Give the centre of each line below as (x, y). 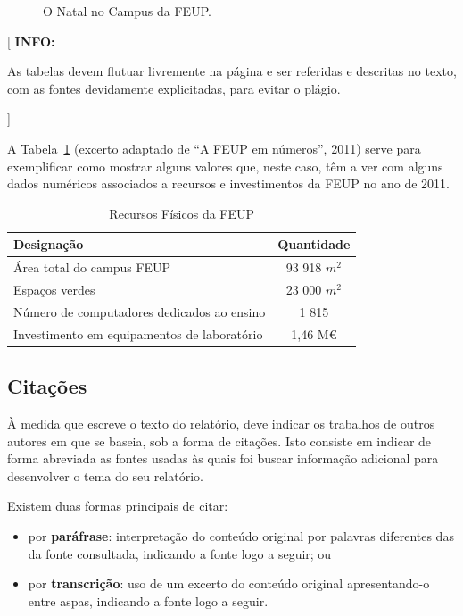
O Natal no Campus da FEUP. (127, 11)
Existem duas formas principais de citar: (118, 506)
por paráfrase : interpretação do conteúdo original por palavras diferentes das (241, 535)
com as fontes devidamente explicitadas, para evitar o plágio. (174, 88)
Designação (49, 244)
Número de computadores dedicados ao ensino (140, 311)
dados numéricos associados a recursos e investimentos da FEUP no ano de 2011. (229, 183)
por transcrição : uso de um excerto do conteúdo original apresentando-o (229, 583)
